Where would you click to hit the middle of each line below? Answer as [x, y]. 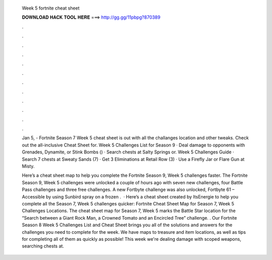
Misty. [28, 166]
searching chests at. [43, 246]
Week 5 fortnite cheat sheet [51, 8]
